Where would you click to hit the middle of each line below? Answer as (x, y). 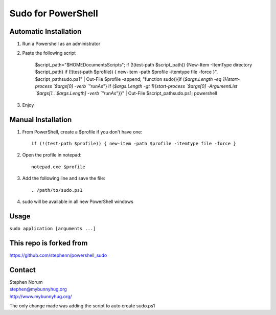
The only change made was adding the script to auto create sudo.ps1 (82, 306)
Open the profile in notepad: (52, 155)
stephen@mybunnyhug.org (38, 289)
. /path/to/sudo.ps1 (57, 190)
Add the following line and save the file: (64, 178)
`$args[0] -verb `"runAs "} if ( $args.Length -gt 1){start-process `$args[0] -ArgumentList (145, 86)
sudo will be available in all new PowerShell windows (78, 201)
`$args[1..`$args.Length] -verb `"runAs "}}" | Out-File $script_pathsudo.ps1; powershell (126, 93)
